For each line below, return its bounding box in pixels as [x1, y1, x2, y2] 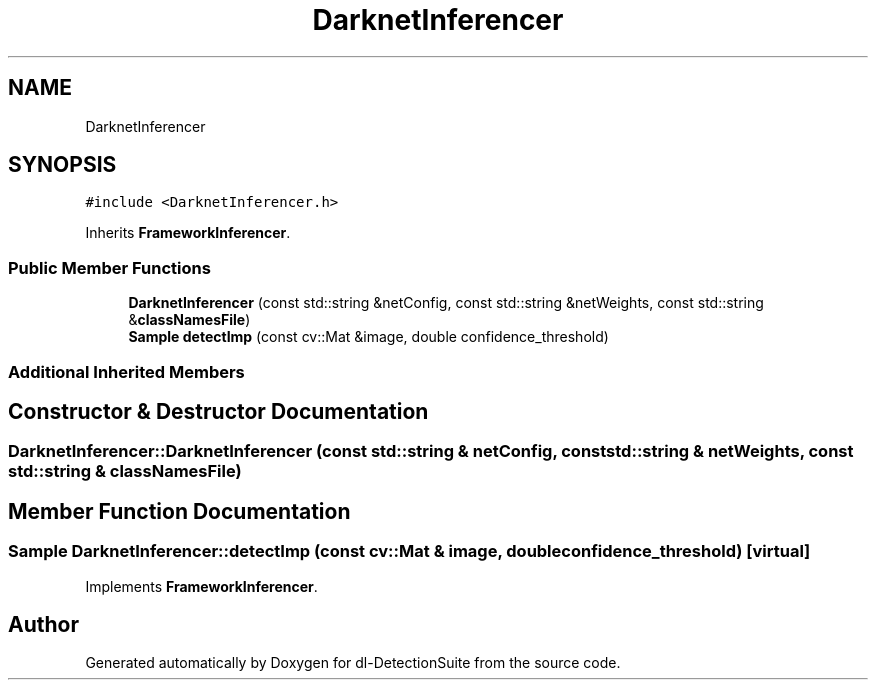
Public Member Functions [8, 257, 211, 278]
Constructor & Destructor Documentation [8, 398, 429, 424]
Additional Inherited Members [8, 361, 245, 382]
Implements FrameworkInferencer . [85, 577, 318, 595]
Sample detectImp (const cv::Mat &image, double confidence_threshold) [128, 328, 609, 346]
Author [8, 612, 79, 638]
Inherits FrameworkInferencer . [85, 224, 291, 242]
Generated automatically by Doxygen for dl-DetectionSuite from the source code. [85, 654, 621, 672]
